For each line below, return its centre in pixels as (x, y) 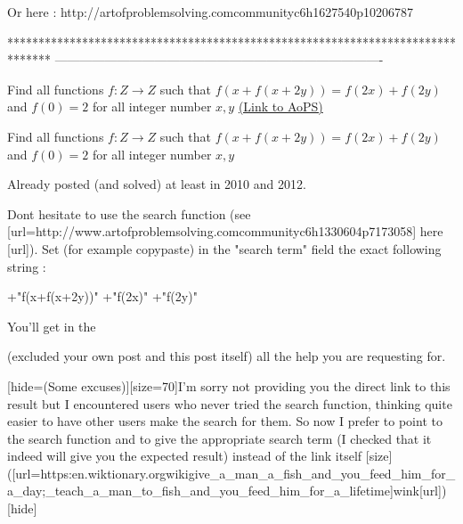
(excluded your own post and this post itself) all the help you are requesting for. (227, 356)
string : (27, 266)
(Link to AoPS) (280, 106)
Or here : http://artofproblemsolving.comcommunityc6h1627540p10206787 (211, 12)
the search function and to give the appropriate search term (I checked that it (219, 438)
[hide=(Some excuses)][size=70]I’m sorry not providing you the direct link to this (229, 385)
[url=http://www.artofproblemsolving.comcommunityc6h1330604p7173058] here (225, 231)
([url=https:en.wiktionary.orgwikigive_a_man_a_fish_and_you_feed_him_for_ (231, 473)
